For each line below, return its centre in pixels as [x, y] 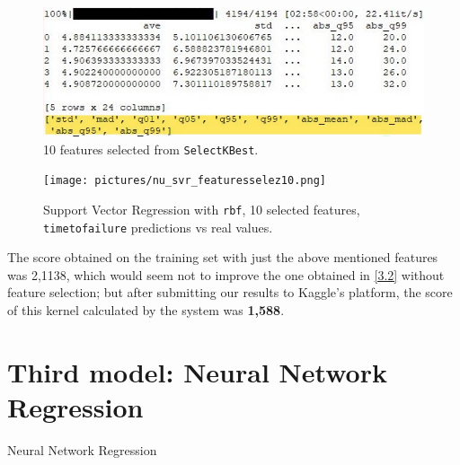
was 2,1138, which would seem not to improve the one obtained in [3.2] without [226, 274]
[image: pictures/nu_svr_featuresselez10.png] [185, 181]
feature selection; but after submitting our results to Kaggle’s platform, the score [230, 292]
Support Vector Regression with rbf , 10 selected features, [202, 209]
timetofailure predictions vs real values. [158, 227]
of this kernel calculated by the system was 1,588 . [146, 310]
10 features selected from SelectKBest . [151, 149]
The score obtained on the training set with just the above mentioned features [223, 257]
